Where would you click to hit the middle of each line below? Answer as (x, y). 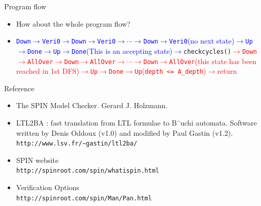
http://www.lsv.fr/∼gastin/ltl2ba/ (77, 144)
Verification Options (48, 187)
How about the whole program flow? (73, 23)
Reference (19, 88)
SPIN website (37, 160)
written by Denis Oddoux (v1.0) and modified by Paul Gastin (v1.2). (124, 132)
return (227, 71)
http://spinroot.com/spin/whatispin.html (88, 171)
